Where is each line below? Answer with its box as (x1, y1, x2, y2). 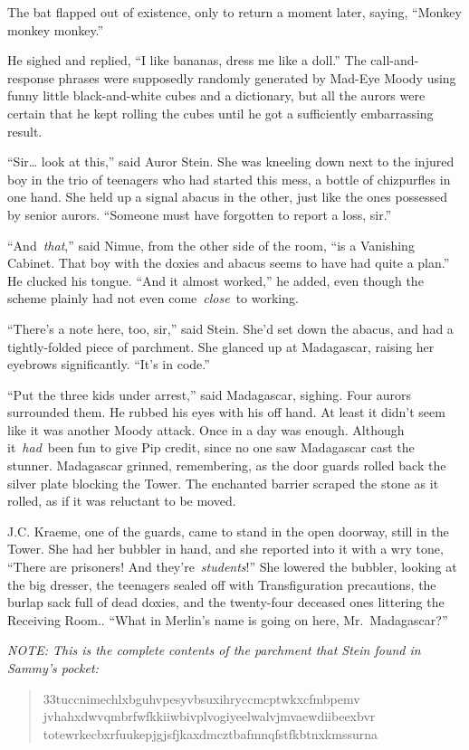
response (7, 68, 54, 87)
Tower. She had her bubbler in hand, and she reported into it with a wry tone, (7, 539, 444, 558)
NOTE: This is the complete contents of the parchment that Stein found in (7, 641, 421, 660)
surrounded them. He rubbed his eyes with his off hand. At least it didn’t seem (7, 403, 445, 422)
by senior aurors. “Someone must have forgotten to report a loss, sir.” (7, 204, 392, 223)
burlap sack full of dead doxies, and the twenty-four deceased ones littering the (7, 593, 445, 612)
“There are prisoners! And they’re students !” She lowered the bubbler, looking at (7, 557, 457, 576)
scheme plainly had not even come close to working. (7, 289, 299, 308)
